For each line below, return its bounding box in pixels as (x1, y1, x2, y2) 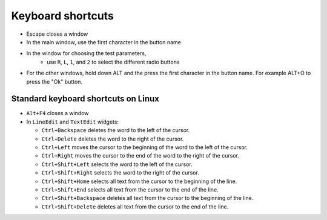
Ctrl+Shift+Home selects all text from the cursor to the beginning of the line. (41, 178, 237, 185)
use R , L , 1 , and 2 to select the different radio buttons (47, 58, 180, 65)
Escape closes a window (26, 30, 88, 38)
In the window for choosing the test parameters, (26, 50, 147, 57)
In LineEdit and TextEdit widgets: (26, 118, 119, 125)
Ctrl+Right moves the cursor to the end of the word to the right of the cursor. (41, 152, 239, 159)
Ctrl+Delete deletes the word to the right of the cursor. (41, 135, 184, 142)
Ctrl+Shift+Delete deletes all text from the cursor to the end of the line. (41, 203, 229, 210)
